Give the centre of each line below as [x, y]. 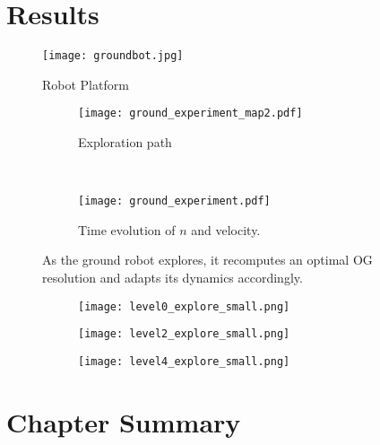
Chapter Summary [124, 421]
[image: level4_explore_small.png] [184, 361]
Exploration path [125, 142]
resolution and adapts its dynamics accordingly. [173, 278]
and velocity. [226, 229]
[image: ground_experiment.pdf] [174, 201]
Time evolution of [127, 229]
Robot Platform [86, 84]
